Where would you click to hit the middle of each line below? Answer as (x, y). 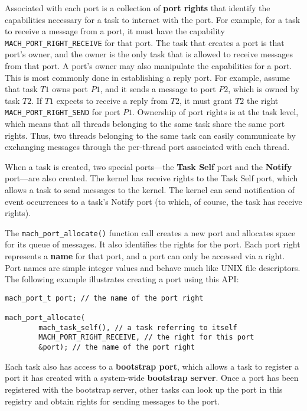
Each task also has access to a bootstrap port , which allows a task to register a (152, 366)
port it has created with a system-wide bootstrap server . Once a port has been (152, 378)
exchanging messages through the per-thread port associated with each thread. (147, 147)
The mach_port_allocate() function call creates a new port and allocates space (150, 232)
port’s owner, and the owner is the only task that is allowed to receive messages (149, 54)
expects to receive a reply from (112, 100)
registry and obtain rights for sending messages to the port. (112, 401)
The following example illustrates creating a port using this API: (122, 279)
